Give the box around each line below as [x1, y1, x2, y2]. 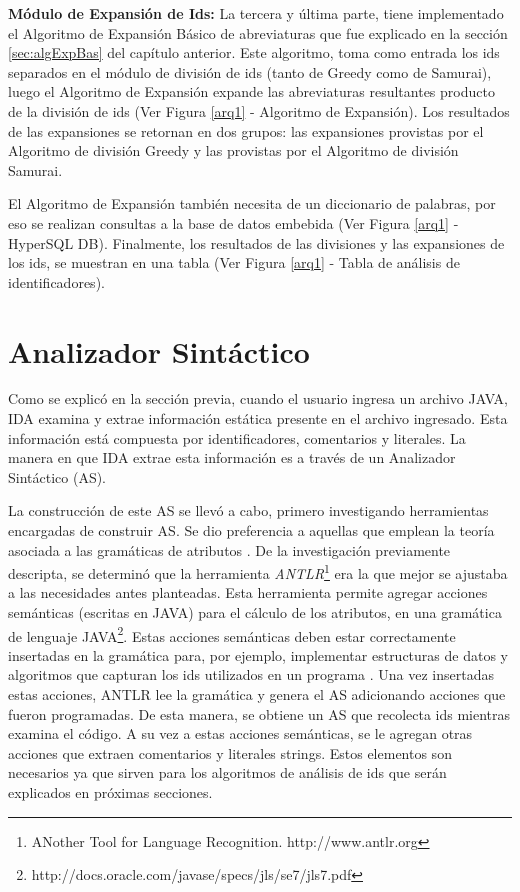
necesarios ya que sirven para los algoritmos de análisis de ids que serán [8, 762, 447, 783]
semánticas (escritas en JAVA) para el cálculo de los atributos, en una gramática [8, 602, 502, 623]
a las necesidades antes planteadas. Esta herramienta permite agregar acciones [8, 582, 488, 603]
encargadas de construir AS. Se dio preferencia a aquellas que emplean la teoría [8, 520, 495, 540]
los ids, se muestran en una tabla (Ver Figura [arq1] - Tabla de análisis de [8, 252, 460, 273]
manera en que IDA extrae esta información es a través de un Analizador [8, 447, 456, 468]
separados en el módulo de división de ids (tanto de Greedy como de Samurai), [8, 61, 492, 82]
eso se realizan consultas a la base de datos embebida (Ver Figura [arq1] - [8, 212, 459, 233]
